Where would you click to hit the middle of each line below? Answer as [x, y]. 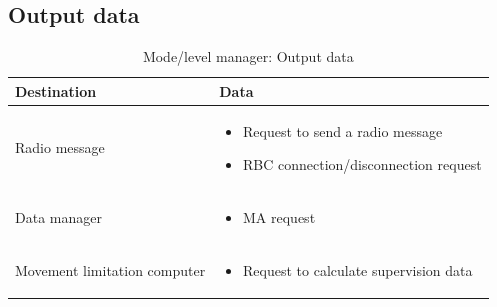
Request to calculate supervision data [358, 269]
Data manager [58, 217]
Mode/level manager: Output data [248, 56]
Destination [56, 90]
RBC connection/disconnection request [362, 164]
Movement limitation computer [110, 269]
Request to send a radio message [343, 130]
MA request [279, 217]
